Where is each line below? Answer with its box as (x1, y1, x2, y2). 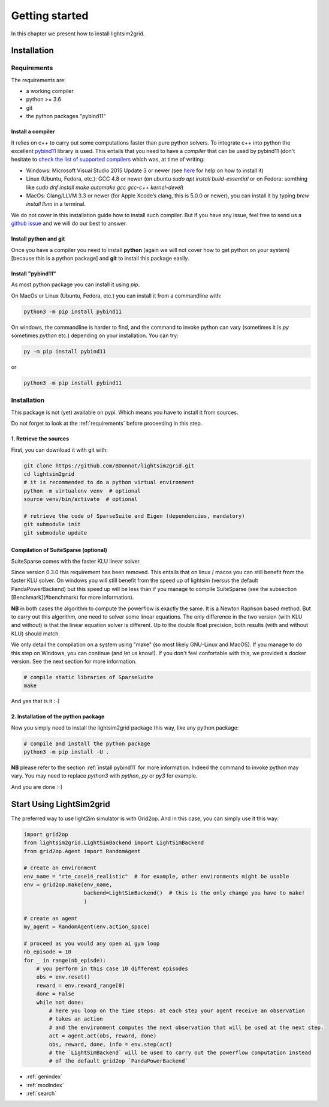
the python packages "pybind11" (26, 113, 106, 120)
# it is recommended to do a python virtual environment (23, 479, 195, 486)
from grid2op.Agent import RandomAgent (23, 848, 141, 854)
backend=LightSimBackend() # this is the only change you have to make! (83, 890, 305, 896)
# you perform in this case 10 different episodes (36, 965, 188, 972)
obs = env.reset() (36, 974, 90, 980)
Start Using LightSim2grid (11, 799, 110, 809)
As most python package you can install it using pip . (11, 281, 140, 288)
